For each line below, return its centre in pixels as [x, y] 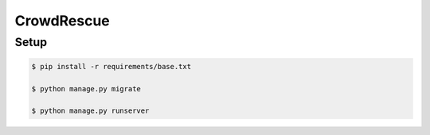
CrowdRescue [63, 21]
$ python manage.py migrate [86, 89]
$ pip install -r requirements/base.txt [111, 66]
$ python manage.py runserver [90, 111]
